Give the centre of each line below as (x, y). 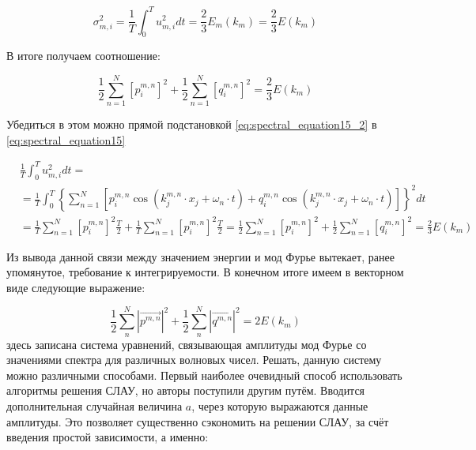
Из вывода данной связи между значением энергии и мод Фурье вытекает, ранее (200, 256)
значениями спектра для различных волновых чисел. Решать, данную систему (194, 360)
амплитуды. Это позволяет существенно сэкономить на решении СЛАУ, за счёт (198, 421)
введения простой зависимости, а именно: (108, 437)
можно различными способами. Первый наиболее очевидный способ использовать (204, 375)
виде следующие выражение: (76, 287)
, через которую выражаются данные (280, 405)
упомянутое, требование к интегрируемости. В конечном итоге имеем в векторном (205, 272)
